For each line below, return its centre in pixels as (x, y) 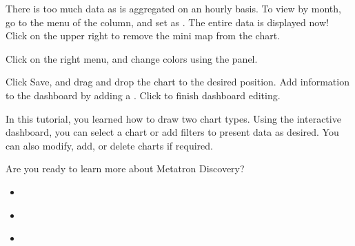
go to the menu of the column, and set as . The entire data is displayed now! (167, 22)
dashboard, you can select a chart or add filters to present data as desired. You (172, 132)
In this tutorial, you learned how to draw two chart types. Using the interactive (173, 118)
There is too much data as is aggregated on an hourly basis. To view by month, (173, 8)
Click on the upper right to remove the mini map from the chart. (143, 35)
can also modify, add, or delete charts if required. (109, 145)
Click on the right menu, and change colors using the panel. (132, 58)
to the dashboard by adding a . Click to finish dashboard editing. (143, 95)
